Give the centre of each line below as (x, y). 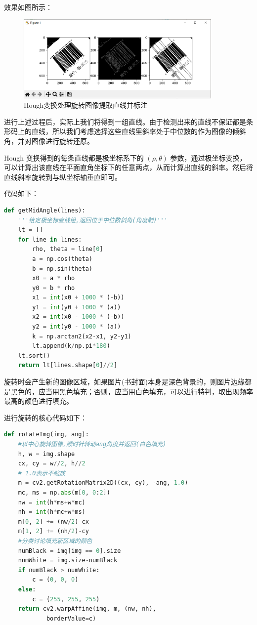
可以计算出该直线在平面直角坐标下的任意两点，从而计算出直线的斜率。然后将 (128, 167)
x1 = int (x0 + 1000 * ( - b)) (78, 298)
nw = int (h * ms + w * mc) (52, 502)
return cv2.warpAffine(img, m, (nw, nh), (87, 609)
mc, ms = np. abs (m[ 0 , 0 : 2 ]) (64, 492)
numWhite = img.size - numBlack (68, 561)
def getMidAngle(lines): (45, 210)
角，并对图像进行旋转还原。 (49, 141)
